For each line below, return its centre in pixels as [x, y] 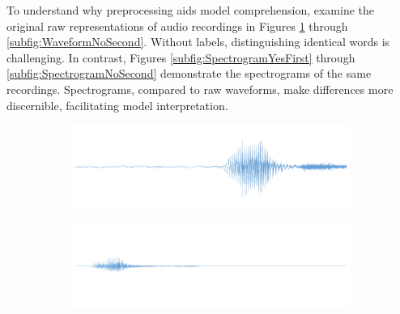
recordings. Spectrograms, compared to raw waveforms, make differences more [200, 89]
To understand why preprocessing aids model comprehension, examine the [190, 10]
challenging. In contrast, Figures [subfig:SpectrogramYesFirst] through [181, 57]
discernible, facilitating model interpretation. [117, 105]
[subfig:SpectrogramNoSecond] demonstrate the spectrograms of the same [189, 73]
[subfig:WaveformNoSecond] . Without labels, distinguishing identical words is [198, 42]
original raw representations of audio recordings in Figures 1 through [177, 25]
